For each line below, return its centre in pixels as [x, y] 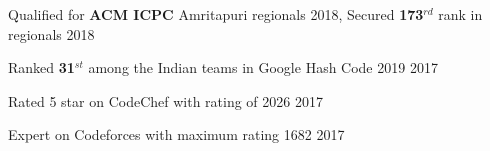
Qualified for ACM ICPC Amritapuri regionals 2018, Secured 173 [216, 14]
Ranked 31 [41, 67]
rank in [460, 14]
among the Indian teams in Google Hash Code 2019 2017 [263, 67]
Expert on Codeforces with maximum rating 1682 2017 [176, 134]
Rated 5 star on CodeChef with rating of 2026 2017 [165, 100]
